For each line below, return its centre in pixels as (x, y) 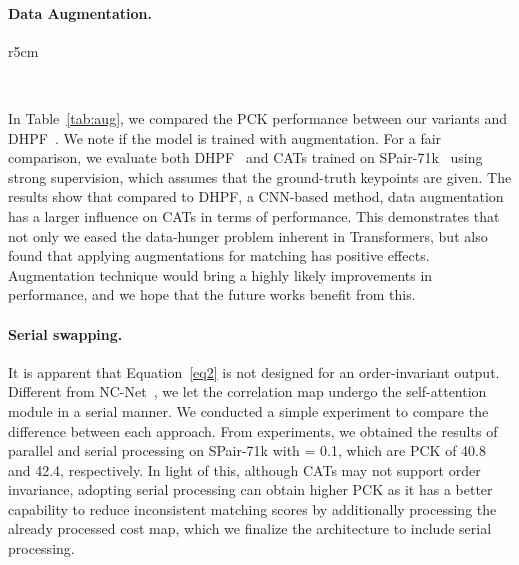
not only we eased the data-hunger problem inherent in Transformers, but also (248, 235)
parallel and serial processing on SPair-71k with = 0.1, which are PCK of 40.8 (247, 450)
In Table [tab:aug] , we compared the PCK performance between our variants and (258, 117)
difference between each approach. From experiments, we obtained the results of (253, 430)
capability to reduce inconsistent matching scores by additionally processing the (252, 508)
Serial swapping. (65, 333)
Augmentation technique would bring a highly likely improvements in (220, 274)
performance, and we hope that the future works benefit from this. (212, 294)
